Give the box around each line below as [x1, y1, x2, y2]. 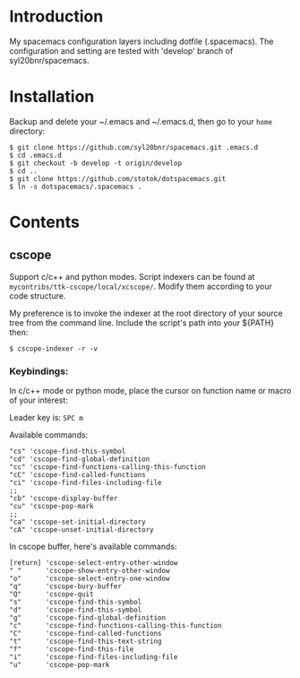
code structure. [9, 290, 66, 301]
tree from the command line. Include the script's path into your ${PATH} [9, 317, 275, 328]
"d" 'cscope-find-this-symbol [9, 605, 142, 615]
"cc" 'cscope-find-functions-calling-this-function [9, 463, 206, 472]
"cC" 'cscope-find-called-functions [9, 471, 146, 480]
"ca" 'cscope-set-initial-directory [9, 517, 146, 526]
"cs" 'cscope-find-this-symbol [9, 447, 126, 456]
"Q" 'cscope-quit [9, 590, 94, 599]
